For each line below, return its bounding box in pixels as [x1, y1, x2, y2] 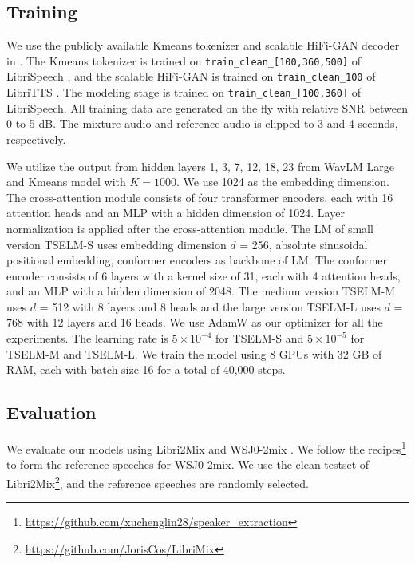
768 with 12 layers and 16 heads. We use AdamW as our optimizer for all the [6, 314, 383, 331]
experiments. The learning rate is [6, 330, 168, 347]
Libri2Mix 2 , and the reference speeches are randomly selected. [6, 472, 310, 491]
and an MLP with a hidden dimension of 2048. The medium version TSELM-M [6, 283, 396, 299]
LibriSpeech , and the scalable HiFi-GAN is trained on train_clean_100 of [6, 68, 376, 85]
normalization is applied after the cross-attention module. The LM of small [6, 220, 373, 236]
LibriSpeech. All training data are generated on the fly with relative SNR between [6, 99, 409, 116]
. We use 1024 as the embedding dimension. [176, 173, 390, 190]
